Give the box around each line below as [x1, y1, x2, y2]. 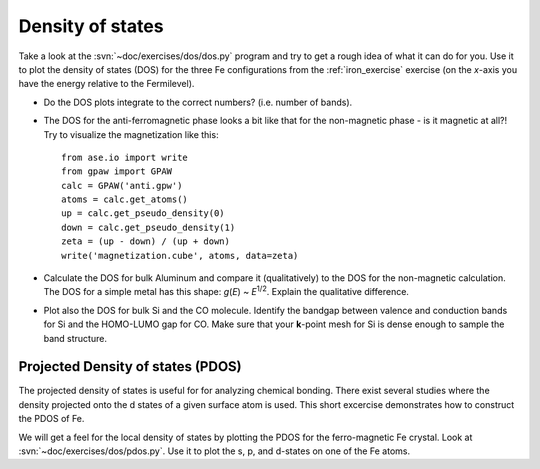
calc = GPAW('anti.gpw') [61, 180, 183, 191]
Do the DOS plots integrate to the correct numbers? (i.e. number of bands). [43, 96, 353, 108]
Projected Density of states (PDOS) [18, 358, 242, 375]
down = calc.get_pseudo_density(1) [61, 221, 236, 233]
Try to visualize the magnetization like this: [43, 128, 219, 140]
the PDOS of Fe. [18, 413, 85, 425]
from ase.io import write [61, 151, 189, 163]
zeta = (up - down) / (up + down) [61, 236, 230, 247]
